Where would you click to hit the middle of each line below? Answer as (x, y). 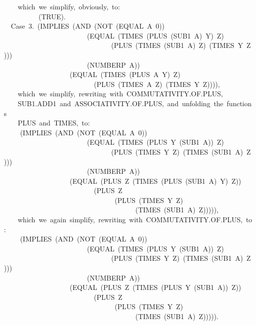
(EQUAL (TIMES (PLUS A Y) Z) (125, 74)
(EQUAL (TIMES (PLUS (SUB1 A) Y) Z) (155, 35)
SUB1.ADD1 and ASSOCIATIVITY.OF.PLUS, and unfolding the (120, 103)
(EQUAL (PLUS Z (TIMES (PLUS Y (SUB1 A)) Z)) (155, 287)
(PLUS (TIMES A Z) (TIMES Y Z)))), (157, 84)
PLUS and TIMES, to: (54, 123)
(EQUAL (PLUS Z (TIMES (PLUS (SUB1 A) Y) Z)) (155, 181)
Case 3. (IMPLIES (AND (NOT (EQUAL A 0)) (87, 26)
